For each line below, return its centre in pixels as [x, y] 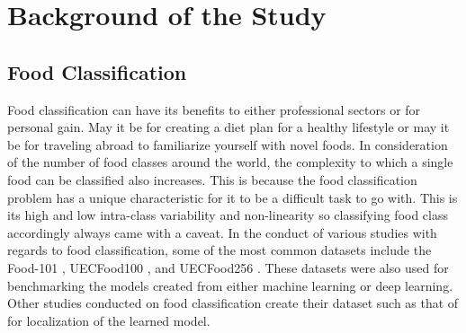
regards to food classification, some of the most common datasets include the [220, 250]
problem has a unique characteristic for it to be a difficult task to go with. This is [233, 197]
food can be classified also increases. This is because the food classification [212, 179]
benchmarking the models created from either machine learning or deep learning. [230, 285]
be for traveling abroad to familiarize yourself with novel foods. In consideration [228, 144]
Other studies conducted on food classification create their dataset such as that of [233, 303]
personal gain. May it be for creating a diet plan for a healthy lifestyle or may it [229, 127]
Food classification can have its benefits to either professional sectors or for [214, 109]
